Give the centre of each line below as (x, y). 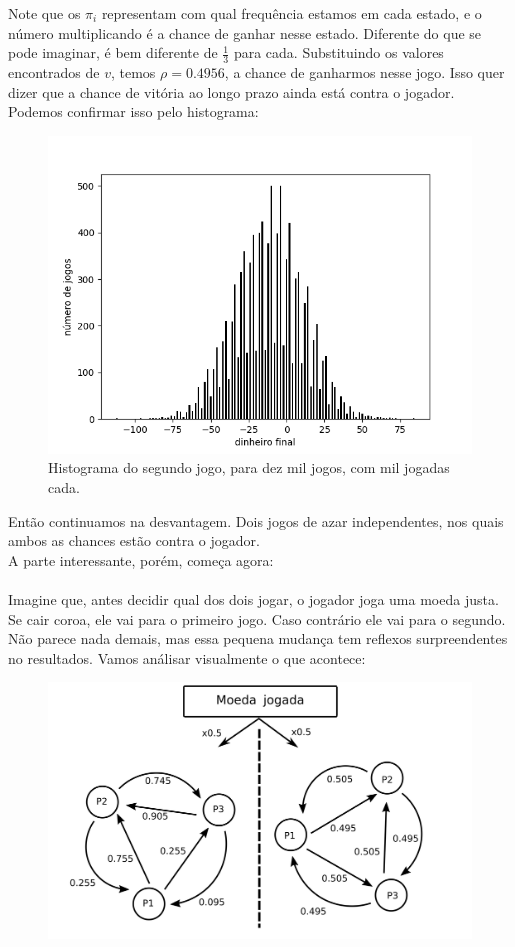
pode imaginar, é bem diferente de (113, 52)
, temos (133, 72)
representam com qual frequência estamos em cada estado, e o (291, 13)
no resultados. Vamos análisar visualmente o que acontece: (187, 657)
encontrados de (54, 72)
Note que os (44, 13)
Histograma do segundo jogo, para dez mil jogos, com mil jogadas (249, 467)
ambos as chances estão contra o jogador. (134, 540)
